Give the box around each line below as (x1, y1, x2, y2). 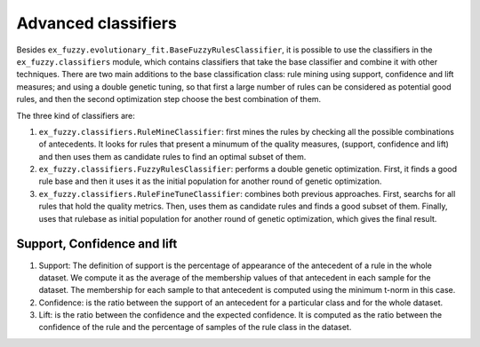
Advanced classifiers (16, 13, 177, 33)
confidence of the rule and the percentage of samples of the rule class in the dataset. (38, 322, 352, 333)
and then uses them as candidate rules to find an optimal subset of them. (38, 151, 307, 162)
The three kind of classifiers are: (16, 110, 135, 121)
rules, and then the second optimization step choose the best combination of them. (16, 94, 322, 105)
